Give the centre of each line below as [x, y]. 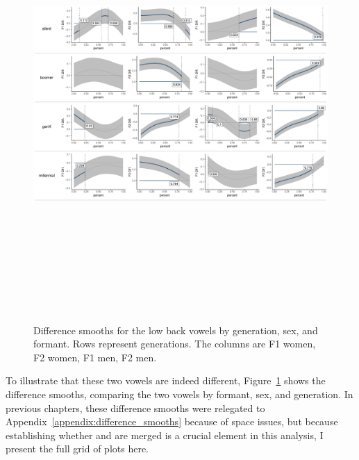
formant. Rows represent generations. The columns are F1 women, [175, 344]
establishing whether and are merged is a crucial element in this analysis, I [165, 435]
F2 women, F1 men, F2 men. [95, 357]
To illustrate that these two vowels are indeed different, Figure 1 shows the [166, 380]
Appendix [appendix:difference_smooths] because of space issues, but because [172, 421]
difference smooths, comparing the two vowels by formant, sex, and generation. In [179, 394]
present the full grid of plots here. [77, 449]
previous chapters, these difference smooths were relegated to [135, 408]
